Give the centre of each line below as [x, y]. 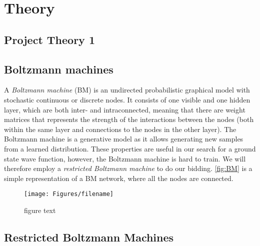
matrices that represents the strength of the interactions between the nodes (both [129, 119]
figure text [40, 210]
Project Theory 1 [49, 39]
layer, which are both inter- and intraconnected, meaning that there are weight [125, 109]
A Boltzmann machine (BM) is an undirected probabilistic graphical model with [127, 90]
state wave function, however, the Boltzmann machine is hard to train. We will [125, 158]
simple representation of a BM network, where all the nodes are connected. [119, 178]
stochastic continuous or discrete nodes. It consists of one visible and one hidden [127, 99]
